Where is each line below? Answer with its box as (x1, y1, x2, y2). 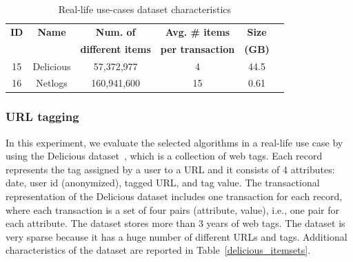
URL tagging (6, 108, 79, 125)
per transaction (160, 41, 235, 56)
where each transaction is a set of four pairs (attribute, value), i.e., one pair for (6, 202, 339, 217)
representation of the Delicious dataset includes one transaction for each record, (6, 189, 343, 204)
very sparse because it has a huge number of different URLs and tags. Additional (6, 229, 347, 243)
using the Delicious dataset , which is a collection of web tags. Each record (6, 149, 323, 163)
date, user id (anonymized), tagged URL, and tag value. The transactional (6, 175, 320, 190)
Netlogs (36, 76, 68, 90)
